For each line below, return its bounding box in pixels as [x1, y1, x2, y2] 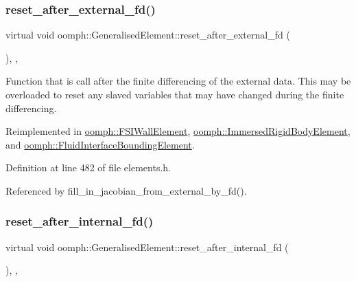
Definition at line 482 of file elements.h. [5, 160, 171, 175]
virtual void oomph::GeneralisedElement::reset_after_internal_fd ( [5, 239, 289, 254]
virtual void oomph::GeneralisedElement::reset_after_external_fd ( [5, 28, 290, 42]
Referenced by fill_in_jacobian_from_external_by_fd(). [5, 183, 247, 197]
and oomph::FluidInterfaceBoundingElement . [5, 137, 195, 151]
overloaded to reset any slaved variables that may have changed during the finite [5, 87, 344, 101]
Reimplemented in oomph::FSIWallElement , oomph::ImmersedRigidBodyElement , [5, 124, 351, 138]
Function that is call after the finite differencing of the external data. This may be [5, 74, 351, 88]
